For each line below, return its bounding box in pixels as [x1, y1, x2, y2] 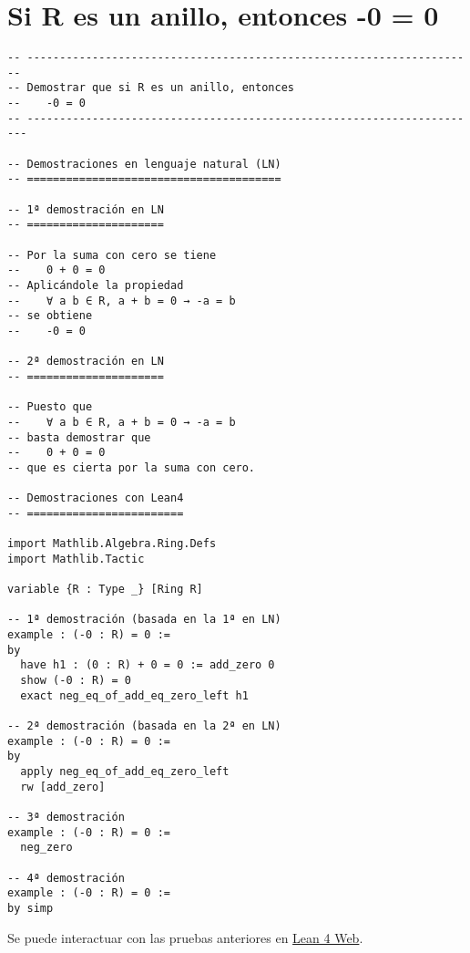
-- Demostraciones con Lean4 [7, 492, 184, 505]
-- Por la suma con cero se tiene [7, 248, 217, 262]
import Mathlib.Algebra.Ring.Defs [7, 537, 217, 551]
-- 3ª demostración [7, 810, 125, 824]
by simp [7, 901, 54, 915]
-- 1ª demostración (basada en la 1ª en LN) [7, 613, 281, 627]
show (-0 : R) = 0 [20, 674, 132, 688]
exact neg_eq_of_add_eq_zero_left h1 [20, 689, 249, 702]
